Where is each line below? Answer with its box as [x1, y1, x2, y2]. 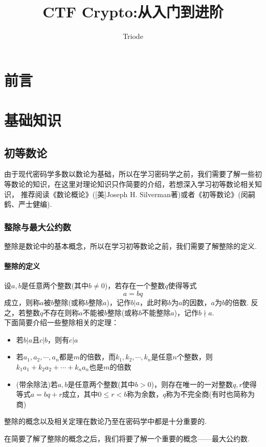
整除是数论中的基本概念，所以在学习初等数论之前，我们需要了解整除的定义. [4, 241, 257, 251]
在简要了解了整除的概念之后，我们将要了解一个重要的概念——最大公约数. [4, 433, 250, 443]
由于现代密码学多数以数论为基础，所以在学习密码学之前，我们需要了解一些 [4, 168, 255, 179]
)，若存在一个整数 [104, 280, 165, 291]
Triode [123, 31, 143, 41]
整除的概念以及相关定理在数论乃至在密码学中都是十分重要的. [4, 416, 207, 427]
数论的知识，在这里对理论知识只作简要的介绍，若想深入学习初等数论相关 [11, 179, 255, 189]
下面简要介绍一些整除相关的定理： [4, 317, 119, 328]
